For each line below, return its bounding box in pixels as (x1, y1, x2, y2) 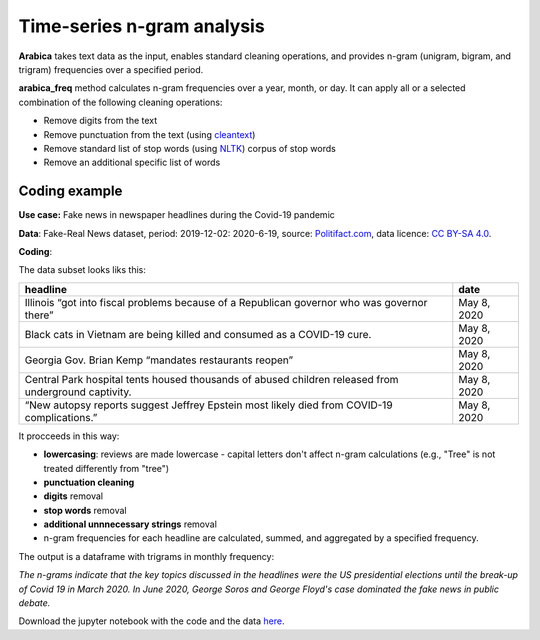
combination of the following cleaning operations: (18, 96, 223, 108)
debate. (18, 597, 51, 609)
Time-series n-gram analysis (18, 15, 265, 37)
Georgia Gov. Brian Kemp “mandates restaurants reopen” (24, 353, 294, 367)
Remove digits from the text (43, 115, 158, 127)
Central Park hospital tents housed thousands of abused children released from (24, 372, 399, 386)
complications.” (24, 410, 98, 424)
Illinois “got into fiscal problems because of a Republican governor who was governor (24, 295, 428, 309)
